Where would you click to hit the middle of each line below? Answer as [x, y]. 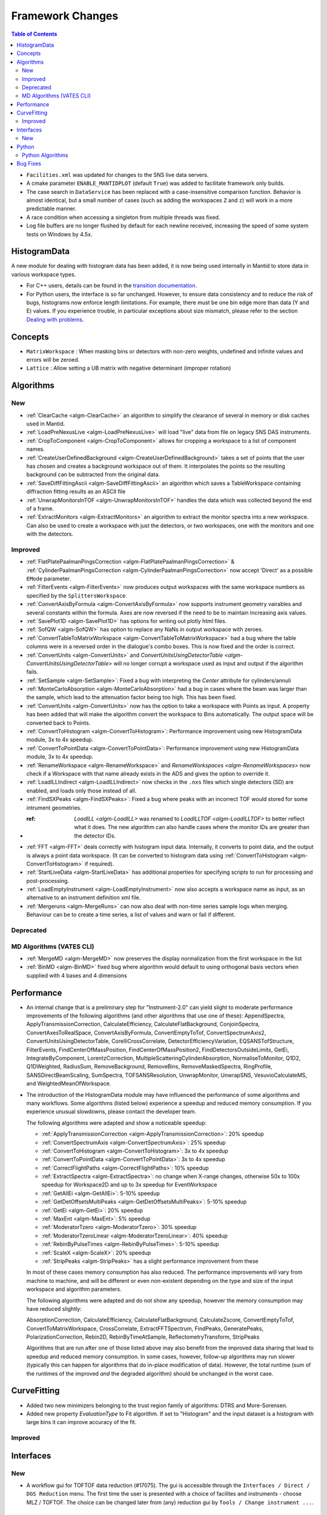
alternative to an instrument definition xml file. [84, 897]
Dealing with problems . [55, 319]
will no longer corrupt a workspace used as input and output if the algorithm [209, 663]
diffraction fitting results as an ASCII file [76, 491]
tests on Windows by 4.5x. [59, 234]
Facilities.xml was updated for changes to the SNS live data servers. [117, 175]
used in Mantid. [46, 424]
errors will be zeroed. [53, 360]
